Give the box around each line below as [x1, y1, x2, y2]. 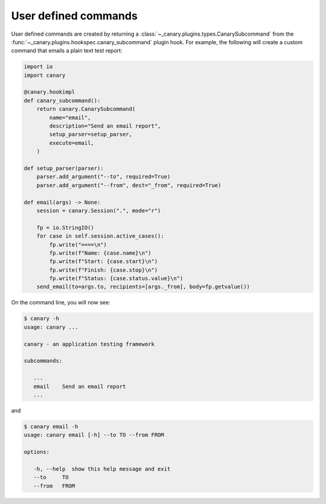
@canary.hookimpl [24, 88, 75, 96]
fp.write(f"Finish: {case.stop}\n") [49, 266, 158, 273]
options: [24, 448, 50, 456]
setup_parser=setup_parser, [49, 131, 133, 138]
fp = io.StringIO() [36, 224, 95, 231]
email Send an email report [33, 383, 126, 390]
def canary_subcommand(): [24, 97, 101, 104]
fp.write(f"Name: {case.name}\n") [49, 249, 152, 257]
